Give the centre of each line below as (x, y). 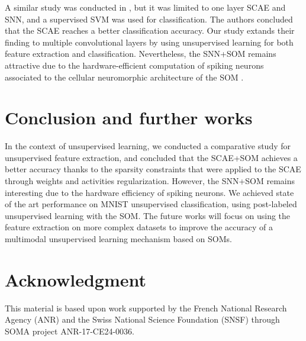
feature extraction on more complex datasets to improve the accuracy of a (139, 227)
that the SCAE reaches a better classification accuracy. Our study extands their (150, 30)
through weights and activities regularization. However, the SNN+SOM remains (150, 181)
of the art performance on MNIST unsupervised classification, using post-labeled (151, 204)
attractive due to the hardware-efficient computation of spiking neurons (134, 65)
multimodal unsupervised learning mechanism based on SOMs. (118, 239)
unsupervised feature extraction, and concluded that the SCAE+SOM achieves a (151, 157)
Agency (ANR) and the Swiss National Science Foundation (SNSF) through (142, 319)
